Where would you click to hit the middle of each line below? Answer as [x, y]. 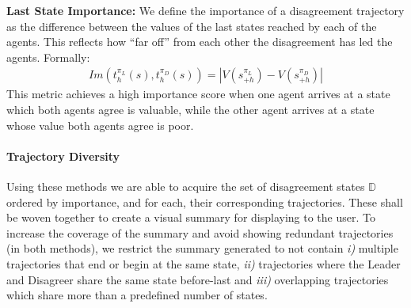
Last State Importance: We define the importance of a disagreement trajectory [205, 10]
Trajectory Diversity [63, 156]
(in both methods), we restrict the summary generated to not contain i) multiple [202, 248]
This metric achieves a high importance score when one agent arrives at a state [198, 94]
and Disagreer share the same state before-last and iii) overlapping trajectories [198, 279]
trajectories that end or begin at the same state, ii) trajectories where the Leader [204, 263]
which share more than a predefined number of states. [137, 295]
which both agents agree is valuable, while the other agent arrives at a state [190, 109]
